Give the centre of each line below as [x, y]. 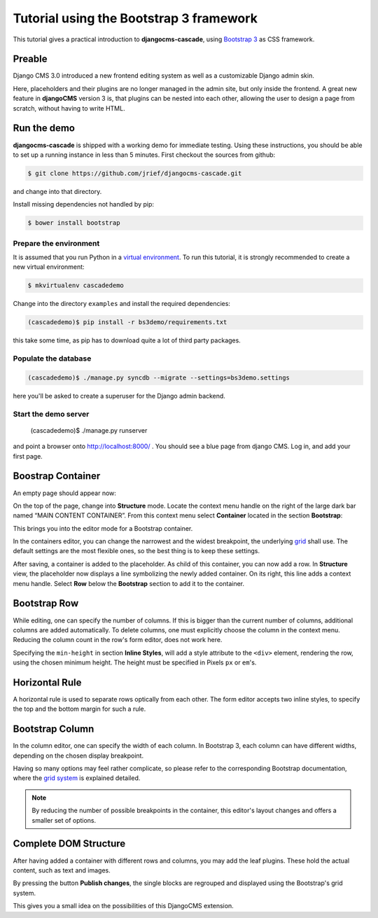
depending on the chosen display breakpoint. [78, 756]
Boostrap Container [57, 476]
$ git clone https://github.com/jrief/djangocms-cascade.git [135, 173]
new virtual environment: [49, 267]
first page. [28, 456]
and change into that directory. [57, 191]
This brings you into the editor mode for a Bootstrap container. [103, 528]
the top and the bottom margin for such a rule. [79, 709]
